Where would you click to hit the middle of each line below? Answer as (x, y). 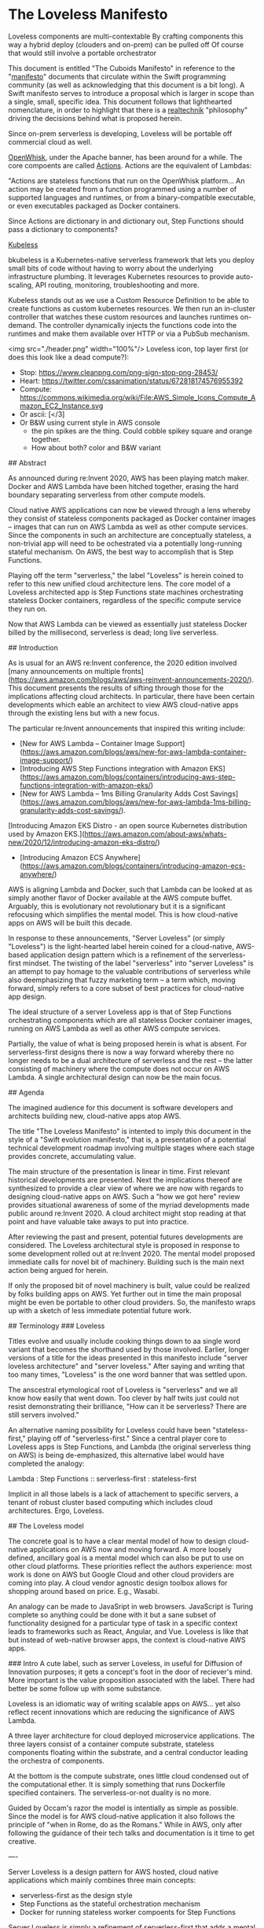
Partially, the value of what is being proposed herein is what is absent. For (128, 1043)
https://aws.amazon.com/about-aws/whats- (156, 833)
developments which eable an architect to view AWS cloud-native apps (123, 705)
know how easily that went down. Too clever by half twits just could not (124, 1398)
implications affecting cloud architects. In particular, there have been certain (132, 696)
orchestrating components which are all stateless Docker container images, (130, 1020)
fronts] (132, 671)
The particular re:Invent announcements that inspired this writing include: (127, 728)
